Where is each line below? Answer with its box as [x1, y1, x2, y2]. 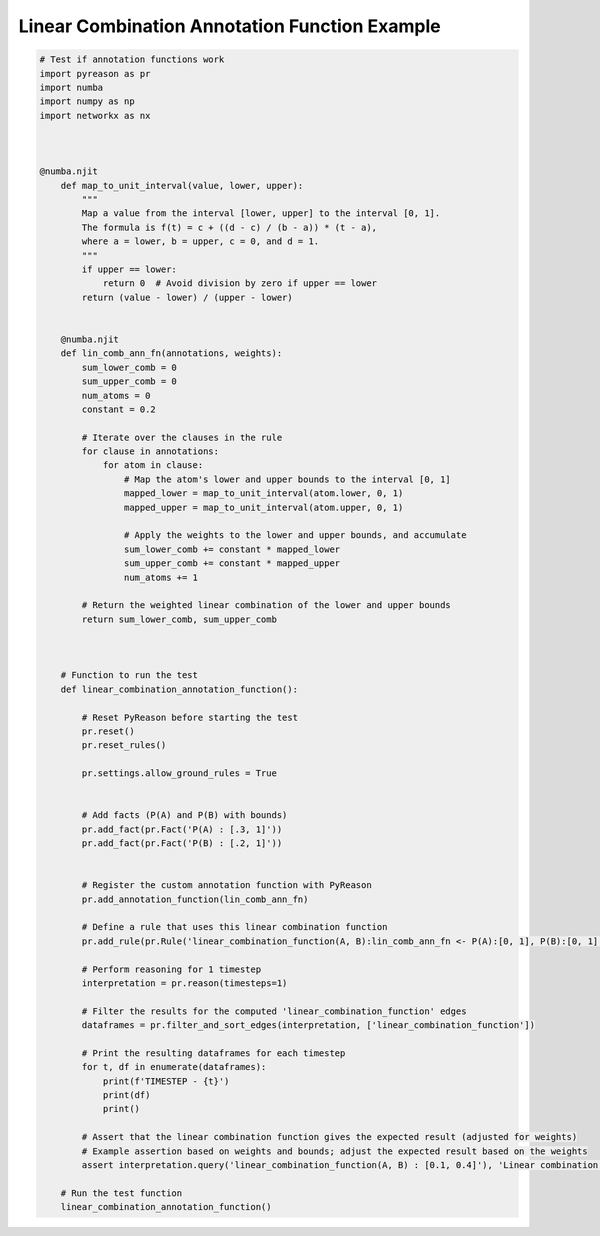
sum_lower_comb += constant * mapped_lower [123, 543, 341, 555]
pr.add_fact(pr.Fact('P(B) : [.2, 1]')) [81, 838, 283, 849]
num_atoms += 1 [123, 571, 199, 583]
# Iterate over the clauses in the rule [81, 431, 283, 443]
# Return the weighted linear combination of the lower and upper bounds [81, 600, 452, 611]
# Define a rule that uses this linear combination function [81, 921, 388, 933]
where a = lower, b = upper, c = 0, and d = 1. [81, 236, 320, 247]
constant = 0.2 [81, 403, 157, 415]
